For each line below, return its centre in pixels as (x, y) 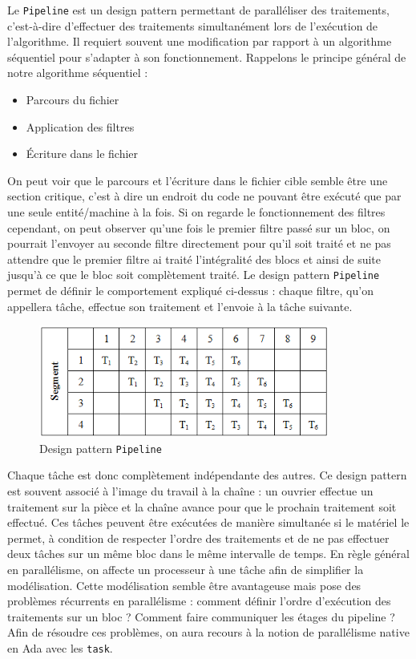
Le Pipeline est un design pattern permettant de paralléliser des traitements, (198, 10)
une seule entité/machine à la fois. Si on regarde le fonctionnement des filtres (196, 212)
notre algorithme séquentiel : (78, 73)
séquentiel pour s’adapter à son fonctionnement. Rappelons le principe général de (207, 57)
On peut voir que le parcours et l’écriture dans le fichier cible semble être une (198, 180)
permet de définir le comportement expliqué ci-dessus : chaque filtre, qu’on (190, 291)
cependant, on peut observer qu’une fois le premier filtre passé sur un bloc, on (199, 227)
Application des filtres (80, 126)
